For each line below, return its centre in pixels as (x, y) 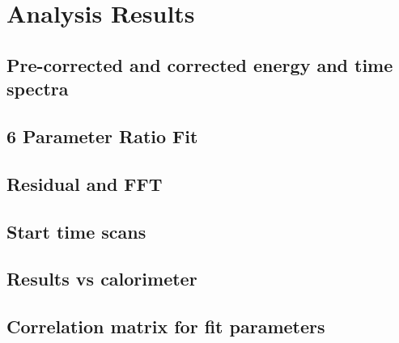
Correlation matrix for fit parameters (166, 326)
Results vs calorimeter (102, 279)
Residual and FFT (85, 183)
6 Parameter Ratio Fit (102, 136)
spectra (38, 89)
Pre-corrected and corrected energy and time (200, 64)
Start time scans (76, 231)
